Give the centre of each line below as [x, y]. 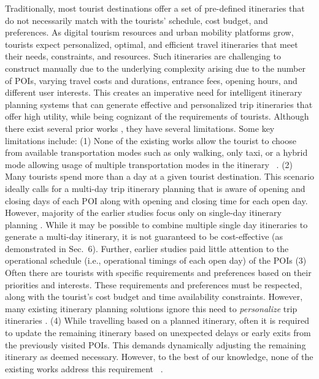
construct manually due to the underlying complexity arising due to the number [155, 68]
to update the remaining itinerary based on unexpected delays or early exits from [158, 333]
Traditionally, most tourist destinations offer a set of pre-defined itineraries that [155, 8]
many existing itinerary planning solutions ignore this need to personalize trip [151, 308]
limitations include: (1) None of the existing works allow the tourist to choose [151, 140]
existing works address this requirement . [84, 368]
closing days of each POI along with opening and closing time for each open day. [156, 200]
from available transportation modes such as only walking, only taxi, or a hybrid [156, 152]
